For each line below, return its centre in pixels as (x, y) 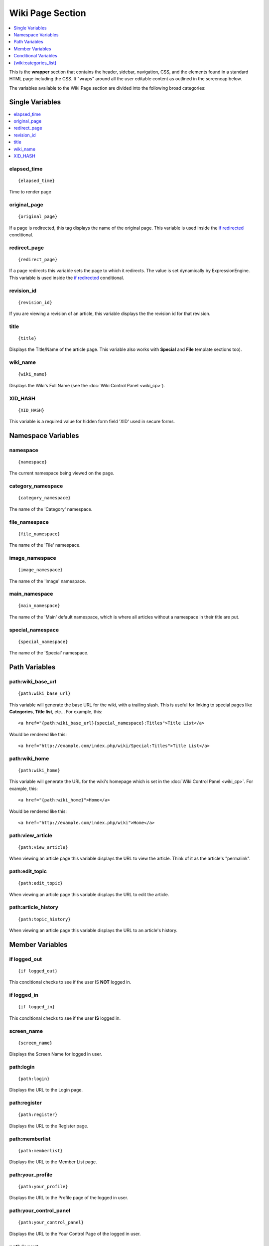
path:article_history (34, 907)
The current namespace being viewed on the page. (62, 473)
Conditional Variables (35, 56)
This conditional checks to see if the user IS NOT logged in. (70, 982)
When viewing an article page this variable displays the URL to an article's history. (93, 931)
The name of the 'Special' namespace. (49, 653)
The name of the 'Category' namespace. (51, 509)
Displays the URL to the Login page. (46, 1090)
